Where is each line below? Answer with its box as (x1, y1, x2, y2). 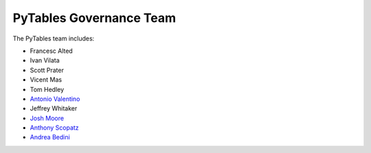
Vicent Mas (30, 75, 62, 84)
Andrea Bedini (30, 133, 70, 141)
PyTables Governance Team (12, 10, 177, 25)
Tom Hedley (30, 85, 65, 93)
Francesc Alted (30, 47, 74, 55)
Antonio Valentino (30, 95, 80, 103)
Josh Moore (30, 114, 65, 122)
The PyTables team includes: (12, 34, 95, 43)
